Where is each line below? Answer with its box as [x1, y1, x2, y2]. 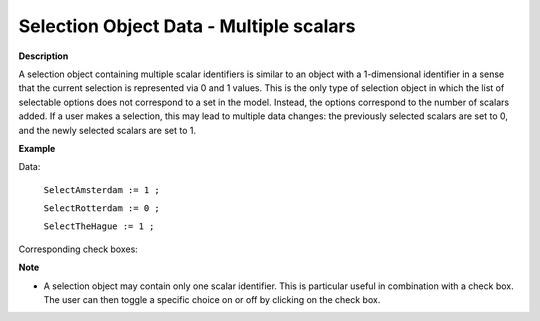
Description [18, 50, 69, 62]
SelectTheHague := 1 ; [43, 221, 155, 232]
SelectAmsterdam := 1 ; [43, 184, 160, 195]
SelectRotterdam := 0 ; [43, 203, 160, 214]
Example [18, 142, 56, 154]
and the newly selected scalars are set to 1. [18, 124, 197, 136]
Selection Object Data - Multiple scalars [18, 15, 356, 37]
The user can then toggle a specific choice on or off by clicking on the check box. [43, 294, 381, 306]
